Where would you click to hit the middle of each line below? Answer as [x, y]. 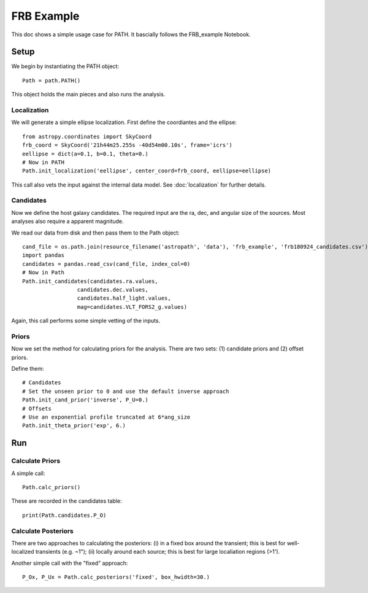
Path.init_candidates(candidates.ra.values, [90, 281]
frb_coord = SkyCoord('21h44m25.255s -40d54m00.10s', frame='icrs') [127, 145]
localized [23, 552]
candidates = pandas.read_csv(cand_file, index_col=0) [106, 264]
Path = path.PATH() [52, 80]
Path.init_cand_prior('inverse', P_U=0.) [85, 400]
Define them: [28, 369]
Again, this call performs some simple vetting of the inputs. [86, 321]
